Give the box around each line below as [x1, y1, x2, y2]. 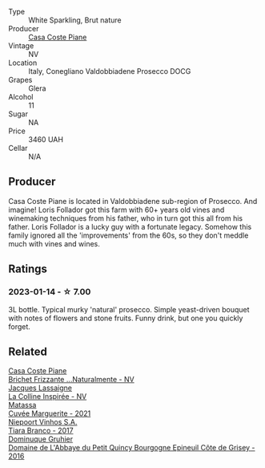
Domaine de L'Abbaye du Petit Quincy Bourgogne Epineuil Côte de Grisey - [8, 443, 255, 453]
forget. [8, 321, 30, 332]
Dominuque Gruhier [8, 434, 74, 444]
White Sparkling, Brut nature [28, 15, 122, 25]
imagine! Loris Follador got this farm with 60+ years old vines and [8, 205, 225, 214]
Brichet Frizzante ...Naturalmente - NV [8, 375, 135, 385]
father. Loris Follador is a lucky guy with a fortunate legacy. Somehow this [8, 222, 252, 231]
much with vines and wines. [8, 238, 100, 248]
